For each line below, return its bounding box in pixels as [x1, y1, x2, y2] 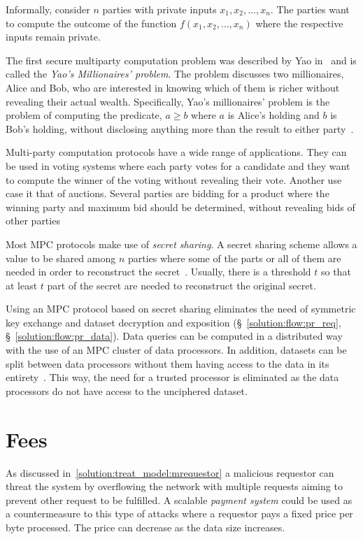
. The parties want [270, 2, 350, 16]
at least [6, 278, 38, 292]
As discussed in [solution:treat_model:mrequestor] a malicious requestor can [6, 465, 334, 480]
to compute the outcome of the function [6, 15, 177, 30]
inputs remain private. [6, 29, 101, 44]
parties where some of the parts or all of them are [127, 250, 341, 265]
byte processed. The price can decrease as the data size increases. [6, 519, 285, 534]
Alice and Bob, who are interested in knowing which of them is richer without [6, 80, 340, 94]
